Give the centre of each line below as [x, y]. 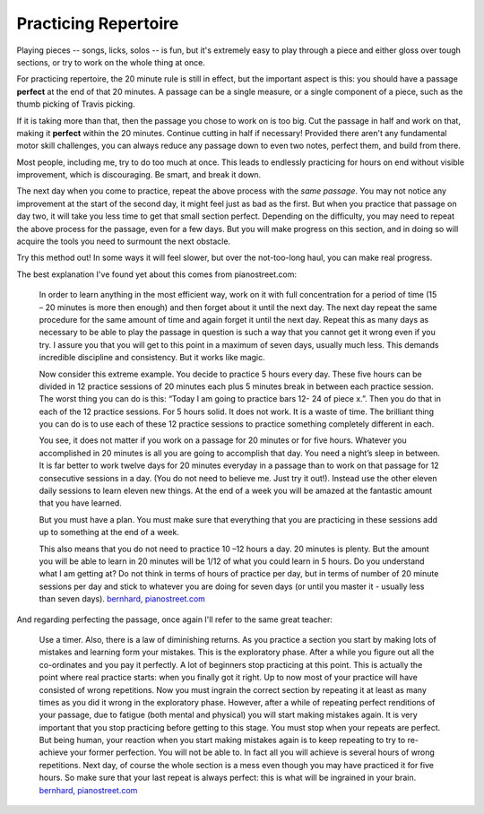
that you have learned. [81, 503]
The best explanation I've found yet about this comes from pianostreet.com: [157, 274]
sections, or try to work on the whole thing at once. [111, 62]
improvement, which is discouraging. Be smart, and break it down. [139, 175]
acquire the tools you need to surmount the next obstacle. [124, 241]
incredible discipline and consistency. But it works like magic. [152, 358]
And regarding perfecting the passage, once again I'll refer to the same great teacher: [175, 619]
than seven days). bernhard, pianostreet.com [122, 599]
